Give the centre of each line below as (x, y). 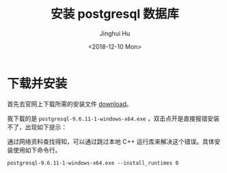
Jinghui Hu (115, 33)
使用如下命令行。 (37, 150)
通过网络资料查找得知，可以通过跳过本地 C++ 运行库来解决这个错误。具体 (111, 142)
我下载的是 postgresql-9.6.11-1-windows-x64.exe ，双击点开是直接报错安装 (113, 118)
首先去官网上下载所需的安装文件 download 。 (70, 104)
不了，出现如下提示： (37, 127)
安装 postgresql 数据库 (115, 14)
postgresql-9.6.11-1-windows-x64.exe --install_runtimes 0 (93, 163)
